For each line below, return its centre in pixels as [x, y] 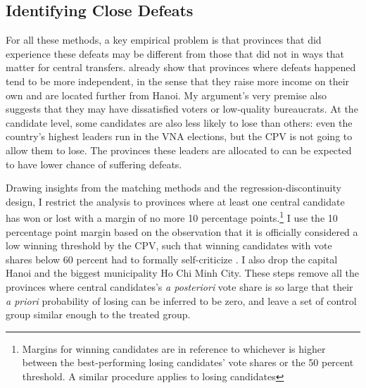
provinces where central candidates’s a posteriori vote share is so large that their [179, 286]
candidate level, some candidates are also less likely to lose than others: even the [179, 122]
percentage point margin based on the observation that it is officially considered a [182, 231]
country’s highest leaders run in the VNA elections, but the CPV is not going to [179, 136]
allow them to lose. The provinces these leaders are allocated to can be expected [179, 150]
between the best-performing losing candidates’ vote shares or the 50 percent [188, 362]
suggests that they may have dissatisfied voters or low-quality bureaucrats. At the [182, 109]
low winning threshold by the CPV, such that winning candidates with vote [169, 245]
